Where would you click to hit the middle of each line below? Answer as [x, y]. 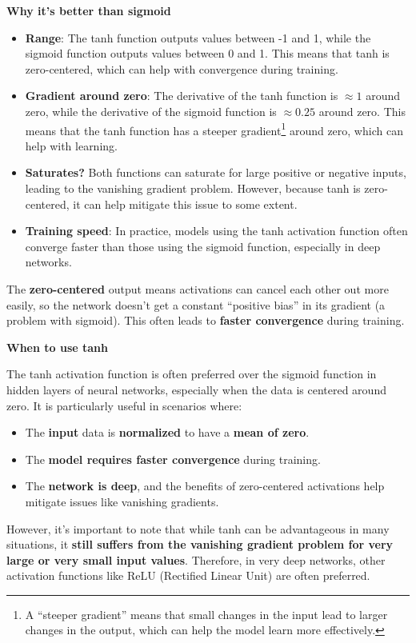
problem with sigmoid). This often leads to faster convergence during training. [206, 320]
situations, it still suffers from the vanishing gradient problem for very [200, 544]
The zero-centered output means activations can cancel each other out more [198, 288]
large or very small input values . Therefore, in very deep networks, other [196, 559]
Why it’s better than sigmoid [89, 10]
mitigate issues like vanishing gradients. [122, 501]
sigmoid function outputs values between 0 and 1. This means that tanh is [207, 53]
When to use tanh [57, 347]
